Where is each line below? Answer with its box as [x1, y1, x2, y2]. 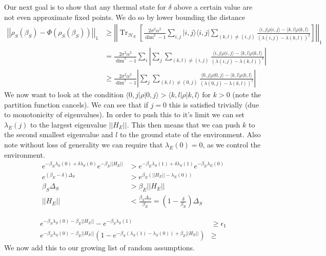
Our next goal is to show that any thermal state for [4, 2, 166, 12]
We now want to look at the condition [4, 89, 124, 100]
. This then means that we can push [127, 119, 240, 130]
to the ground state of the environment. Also [120, 129, 261, 140]
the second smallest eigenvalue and [4, 129, 113, 140]
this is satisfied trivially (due [169, 99, 259, 110]
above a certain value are [174, 2, 253, 12]
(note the [232, 89, 261, 100]
